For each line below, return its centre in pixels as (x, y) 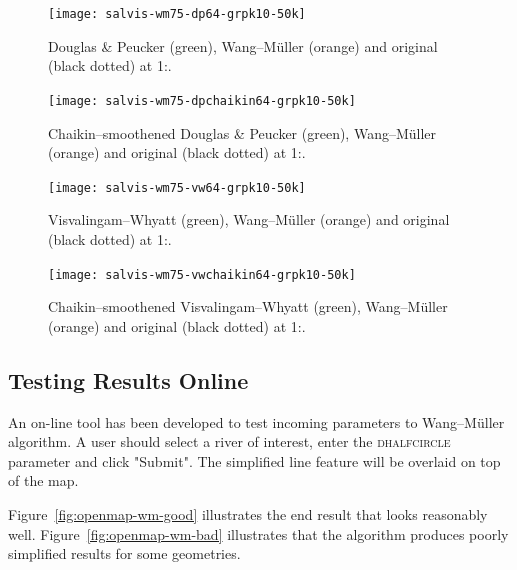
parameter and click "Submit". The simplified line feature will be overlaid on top (254, 460)
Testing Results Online (128, 379)
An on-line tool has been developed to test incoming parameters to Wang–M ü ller (256, 421)
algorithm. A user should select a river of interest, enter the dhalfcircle (229, 441)
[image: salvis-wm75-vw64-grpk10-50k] (177, 187)
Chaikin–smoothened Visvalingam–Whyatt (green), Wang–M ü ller (248, 306)
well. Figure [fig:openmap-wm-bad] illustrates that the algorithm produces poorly (258, 533)
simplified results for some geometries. (124, 553)
